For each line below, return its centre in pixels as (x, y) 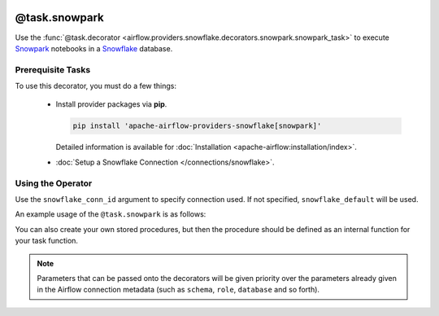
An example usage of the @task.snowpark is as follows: (111, 214)
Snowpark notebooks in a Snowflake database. (94, 48)
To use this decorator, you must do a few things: (96, 86)
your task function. (47, 241)
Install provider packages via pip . (111, 104)
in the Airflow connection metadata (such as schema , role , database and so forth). (178, 290)
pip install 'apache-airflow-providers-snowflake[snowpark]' (197, 126)
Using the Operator (54, 183)
